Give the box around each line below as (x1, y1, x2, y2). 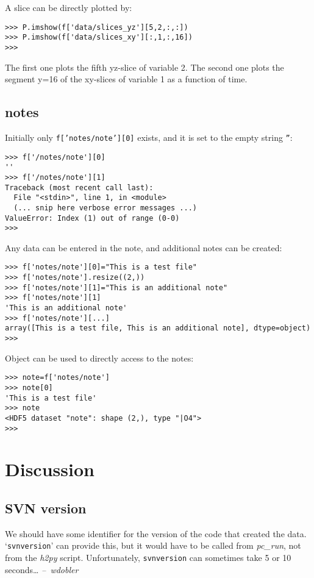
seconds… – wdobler (5, 563, 79, 576)
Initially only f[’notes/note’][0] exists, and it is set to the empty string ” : (5, 130, 293, 143)
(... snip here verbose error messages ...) (13, 203, 197, 212)
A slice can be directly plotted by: (5, 1, 132, 13)
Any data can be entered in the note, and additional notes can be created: (5, 241, 282, 254)
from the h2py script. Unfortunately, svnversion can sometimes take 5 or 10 (5, 551, 291, 564)
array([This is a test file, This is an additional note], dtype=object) (5, 324, 311, 333)
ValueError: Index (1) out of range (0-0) (5, 213, 180, 223)
